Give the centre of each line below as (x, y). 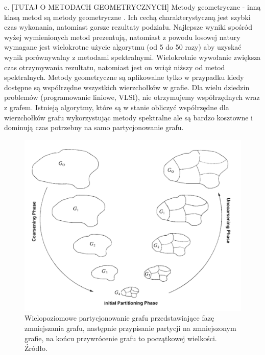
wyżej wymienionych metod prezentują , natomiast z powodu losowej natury (122, 37)
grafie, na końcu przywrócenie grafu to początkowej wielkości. (121, 338)
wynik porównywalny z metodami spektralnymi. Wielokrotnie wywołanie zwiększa (132, 57)
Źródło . (36, 348)
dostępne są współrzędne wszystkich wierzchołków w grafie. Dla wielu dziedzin (127, 87)
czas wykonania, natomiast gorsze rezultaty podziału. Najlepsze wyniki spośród (128, 27)
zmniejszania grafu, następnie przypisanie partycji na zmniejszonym (130, 328)
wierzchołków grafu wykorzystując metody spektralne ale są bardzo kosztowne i (129, 117)
